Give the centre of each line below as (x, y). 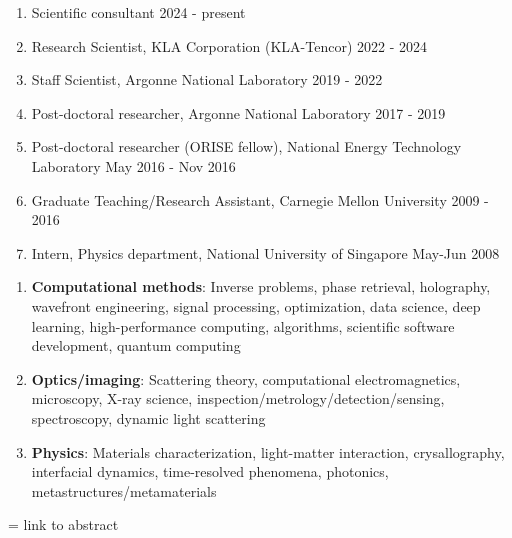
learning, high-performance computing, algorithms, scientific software (243, 325)
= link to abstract (63, 524)
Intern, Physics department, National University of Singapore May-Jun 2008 (265, 252)
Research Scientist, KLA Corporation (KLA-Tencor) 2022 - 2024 (229, 45)
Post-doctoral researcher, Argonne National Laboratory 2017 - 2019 (238, 112)
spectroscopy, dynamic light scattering (148, 417)
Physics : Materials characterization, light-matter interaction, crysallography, (268, 451)
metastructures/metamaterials (124, 490)
